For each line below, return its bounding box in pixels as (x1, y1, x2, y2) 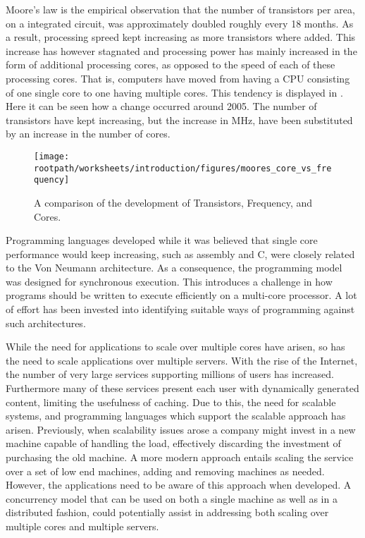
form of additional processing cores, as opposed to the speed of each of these (6, 57, 335, 72)
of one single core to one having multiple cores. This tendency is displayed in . (6, 85, 343, 99)
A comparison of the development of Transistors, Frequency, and (34, 195, 313, 209)
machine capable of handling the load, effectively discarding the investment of (6, 436, 341, 451)
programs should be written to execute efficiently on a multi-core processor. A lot (6, 288, 357, 302)
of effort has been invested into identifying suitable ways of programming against (6, 302, 355, 317)
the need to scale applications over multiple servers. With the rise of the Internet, (6, 353, 358, 367)
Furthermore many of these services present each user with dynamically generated (6, 381, 359, 396)
